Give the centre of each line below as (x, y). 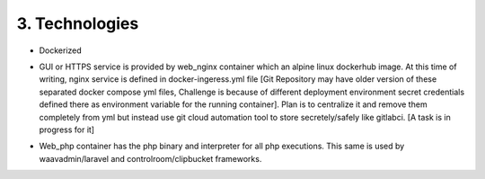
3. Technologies (78, 23)
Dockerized (61, 50)
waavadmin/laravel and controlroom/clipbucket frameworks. (150, 158)
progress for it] (66, 130)
